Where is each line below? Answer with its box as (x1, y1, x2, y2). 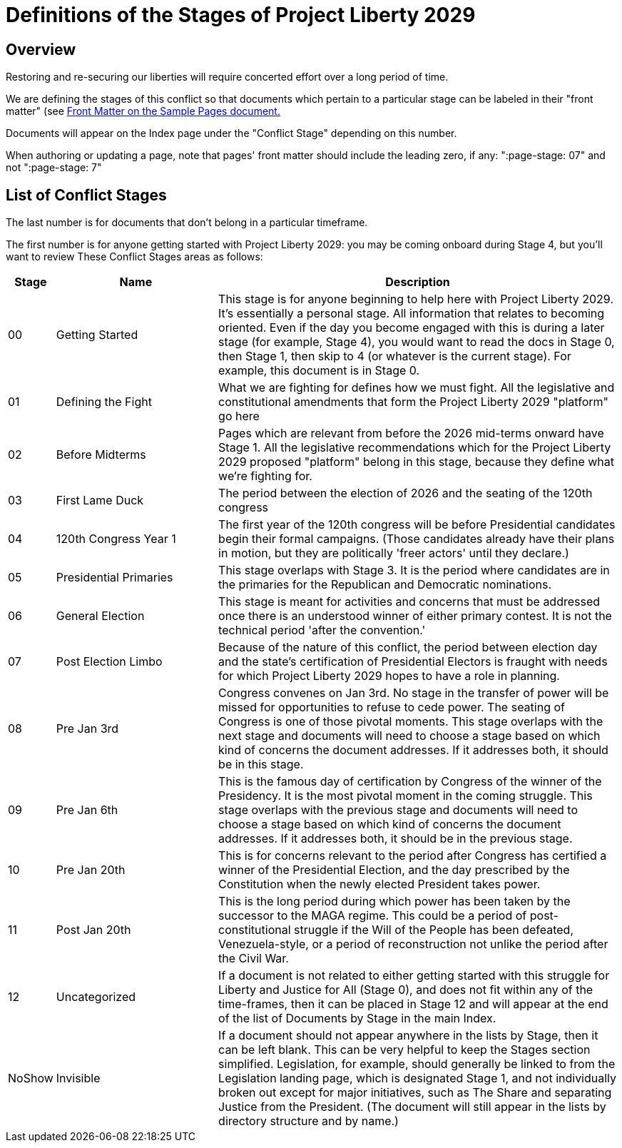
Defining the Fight (56, 395, 152, 410)
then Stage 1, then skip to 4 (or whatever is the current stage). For (218, 349, 571, 364)
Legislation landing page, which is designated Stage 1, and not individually (218, 1071, 617, 1086)
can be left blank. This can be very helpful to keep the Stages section (218, 1042, 591, 1057)
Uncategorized (56, 990, 136, 1005)
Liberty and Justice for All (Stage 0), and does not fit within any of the (218, 982, 593, 997)
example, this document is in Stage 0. (218, 363, 420, 378)
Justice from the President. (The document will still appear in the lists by (218, 1099, 606, 1114)
